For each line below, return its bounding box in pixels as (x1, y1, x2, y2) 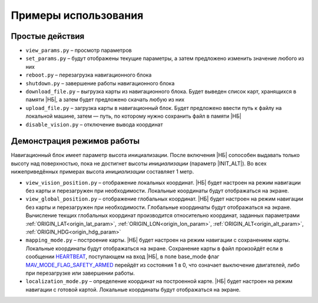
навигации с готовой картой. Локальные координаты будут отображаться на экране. (25, 286, 241, 293)
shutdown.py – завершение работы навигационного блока (25, 79, 175, 86)
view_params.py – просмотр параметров (25, 47, 132, 54)
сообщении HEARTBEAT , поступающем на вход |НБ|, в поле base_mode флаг (25, 253, 220, 260)
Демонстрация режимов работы (11, 136, 140, 146)
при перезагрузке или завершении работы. (25, 269, 135, 277)
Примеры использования (11, 9, 144, 22)
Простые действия (11, 31, 85, 41)
